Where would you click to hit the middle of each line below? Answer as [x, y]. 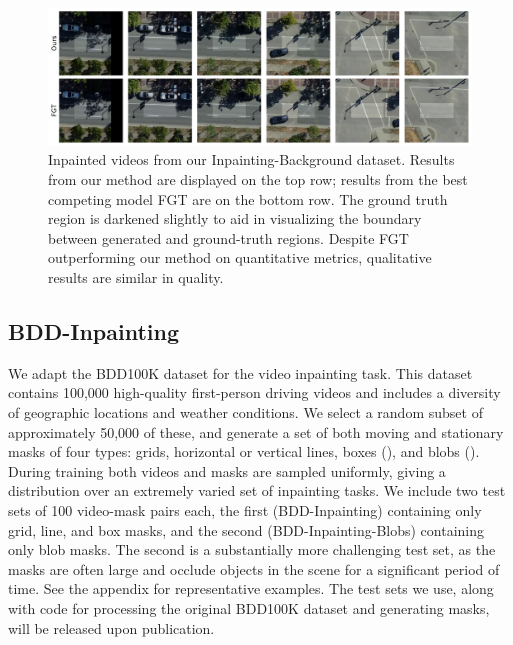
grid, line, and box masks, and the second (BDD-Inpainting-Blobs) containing [246, 529]
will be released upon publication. [111, 627]
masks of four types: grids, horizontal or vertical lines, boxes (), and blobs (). [244, 451]
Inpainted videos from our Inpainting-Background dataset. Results [251, 159]
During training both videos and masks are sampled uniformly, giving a [227, 470]
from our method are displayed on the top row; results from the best [258, 179]
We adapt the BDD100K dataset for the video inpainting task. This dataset [240, 372]
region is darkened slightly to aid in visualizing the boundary [235, 218]
